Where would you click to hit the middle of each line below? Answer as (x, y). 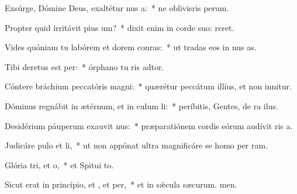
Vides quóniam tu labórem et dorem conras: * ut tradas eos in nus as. (131, 47)
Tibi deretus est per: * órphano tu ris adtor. (84, 66)
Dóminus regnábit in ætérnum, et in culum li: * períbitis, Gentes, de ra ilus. (141, 105)
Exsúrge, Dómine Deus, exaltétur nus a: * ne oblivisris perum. (117, 8)
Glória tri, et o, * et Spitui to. (59, 164)
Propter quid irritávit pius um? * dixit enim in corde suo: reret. (120, 27)
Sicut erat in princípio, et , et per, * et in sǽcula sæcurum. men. (121, 184)
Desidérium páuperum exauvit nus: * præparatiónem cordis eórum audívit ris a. (149, 125)
